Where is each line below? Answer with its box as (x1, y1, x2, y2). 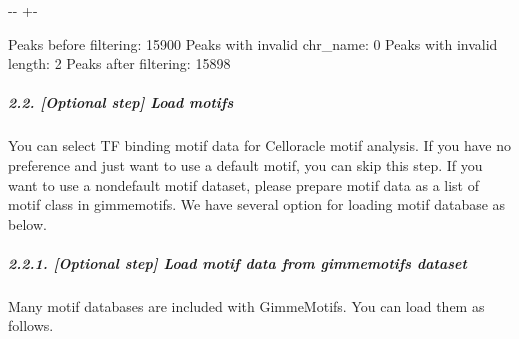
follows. (8, 315, 54, 336)
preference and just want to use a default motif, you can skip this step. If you (8, 154, 483, 175)
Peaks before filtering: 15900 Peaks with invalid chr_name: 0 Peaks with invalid (8, 33, 498, 54)
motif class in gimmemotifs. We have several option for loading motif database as (8, 194, 506, 215)
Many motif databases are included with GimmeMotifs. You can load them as (8, 295, 485, 316)
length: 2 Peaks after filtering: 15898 (8, 53, 231, 74)
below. (8, 213, 47, 234)
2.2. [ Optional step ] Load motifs (8, 92, 234, 113)
